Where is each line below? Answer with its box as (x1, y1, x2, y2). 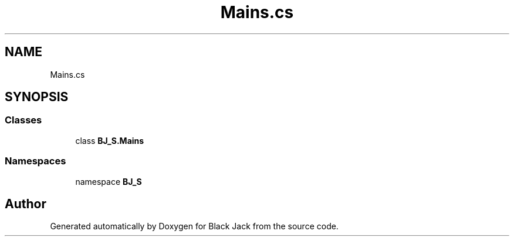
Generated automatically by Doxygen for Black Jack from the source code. (50, 221, 339, 232)
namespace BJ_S (75, 176, 142, 187)
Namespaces (5, 155, 66, 167)
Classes (5, 114, 42, 126)
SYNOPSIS (5, 89, 69, 105)
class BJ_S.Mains (75, 135, 144, 146)
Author (5, 196, 46, 211)
